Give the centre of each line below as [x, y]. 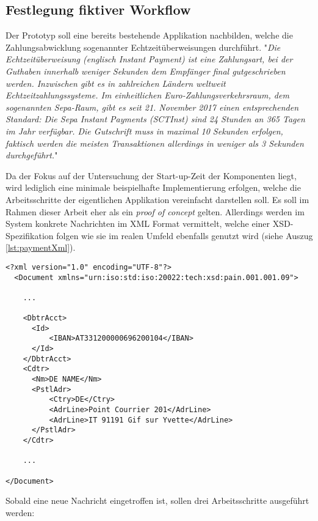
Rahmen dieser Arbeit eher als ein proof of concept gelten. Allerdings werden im [155, 211]
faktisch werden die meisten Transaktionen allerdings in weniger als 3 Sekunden [155, 143]
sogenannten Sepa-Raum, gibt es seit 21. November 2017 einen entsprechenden [152, 107]
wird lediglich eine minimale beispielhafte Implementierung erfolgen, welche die [153, 187]
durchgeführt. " [32, 155]
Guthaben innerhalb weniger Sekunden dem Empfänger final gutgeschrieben [146, 71]
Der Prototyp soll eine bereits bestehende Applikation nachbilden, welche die [149, 35]
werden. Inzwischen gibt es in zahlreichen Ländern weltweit [116, 83]
